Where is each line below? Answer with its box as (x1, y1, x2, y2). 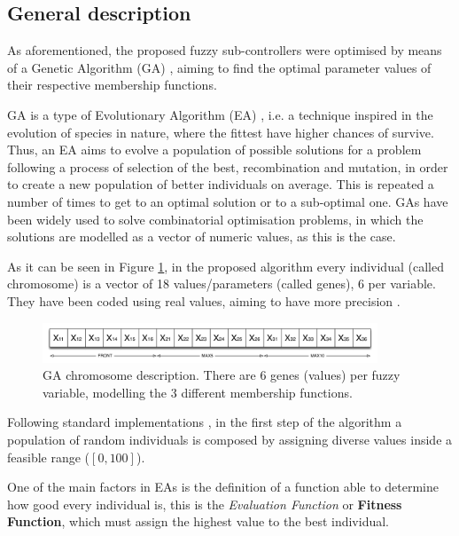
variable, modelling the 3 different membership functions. (43, 382, 353, 401)
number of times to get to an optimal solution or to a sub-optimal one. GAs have (7, 192, 448, 210)
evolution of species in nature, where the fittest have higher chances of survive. (7, 122, 434, 141)
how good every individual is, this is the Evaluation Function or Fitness (7, 494, 402, 513)
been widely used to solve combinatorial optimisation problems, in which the (7, 209, 424, 228)
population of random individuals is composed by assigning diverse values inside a (7, 430, 453, 448)
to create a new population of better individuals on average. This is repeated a (7, 175, 434, 193)
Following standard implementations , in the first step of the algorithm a (7, 413, 402, 431)
